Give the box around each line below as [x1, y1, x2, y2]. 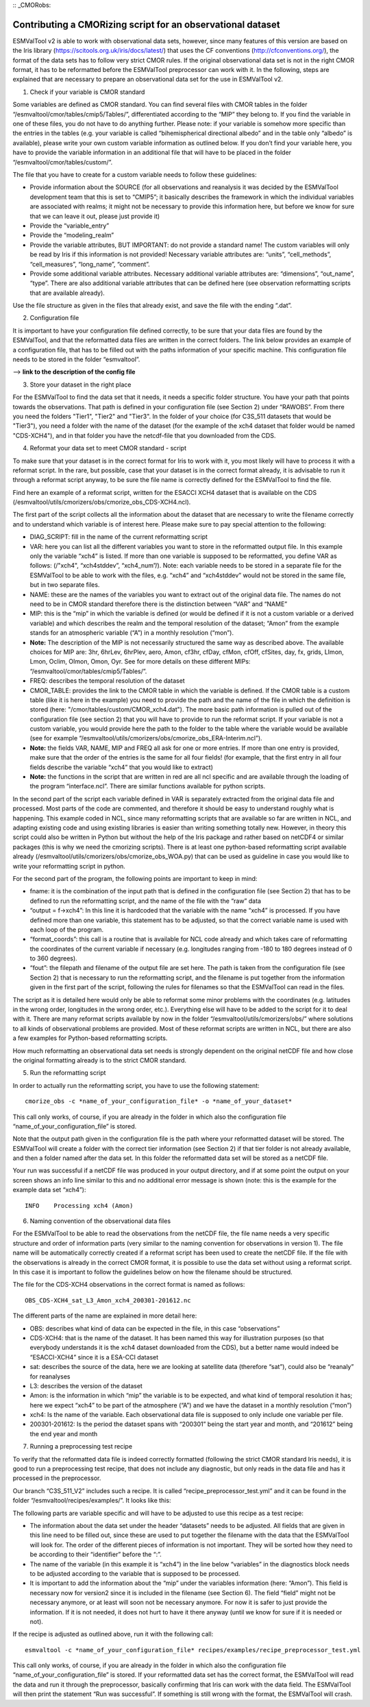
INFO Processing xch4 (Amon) [25, 1202, 134, 1209]
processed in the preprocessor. [12, 1474, 101, 1482]
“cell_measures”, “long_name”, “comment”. [29, 260, 150, 268]
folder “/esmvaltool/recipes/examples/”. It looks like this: [12, 1497, 171, 1505]
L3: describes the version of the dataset [29, 1381, 143, 1390]
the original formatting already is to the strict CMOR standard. [12, 1056, 187, 1064]
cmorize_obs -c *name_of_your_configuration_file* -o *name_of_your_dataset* [25, 1098, 293, 1105]
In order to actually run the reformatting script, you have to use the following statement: [12, 1081, 260, 1089]
